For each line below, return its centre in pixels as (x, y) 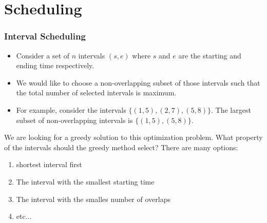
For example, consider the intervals (71, 109)
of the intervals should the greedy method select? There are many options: (121, 147)
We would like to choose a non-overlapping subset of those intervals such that (138, 82)
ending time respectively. (55, 65)
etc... (24, 216)
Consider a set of (43, 55)
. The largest (231, 109)
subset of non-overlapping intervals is (74, 120)
